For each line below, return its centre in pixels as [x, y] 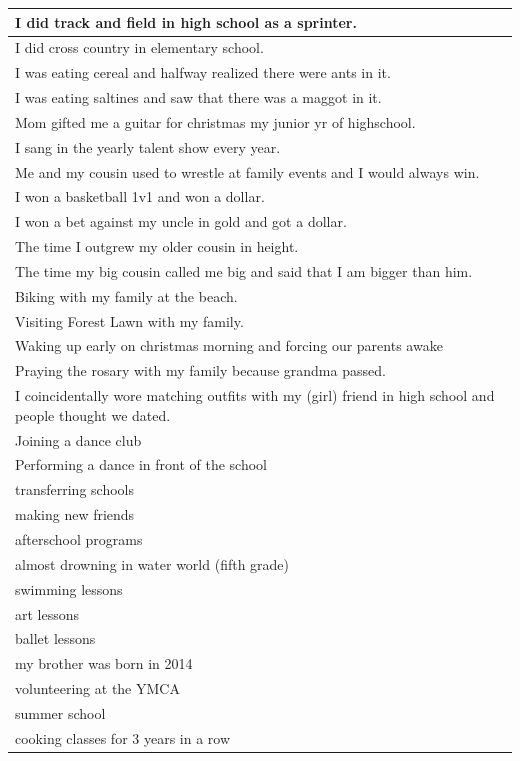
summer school [60, 712]
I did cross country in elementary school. [139, 47]
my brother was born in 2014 [104, 663]
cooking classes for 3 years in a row [123, 737]
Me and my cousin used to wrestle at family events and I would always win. [247, 171]
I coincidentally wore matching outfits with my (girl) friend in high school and [255, 395]
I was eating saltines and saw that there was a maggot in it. [198, 97]
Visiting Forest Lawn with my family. [129, 320]
